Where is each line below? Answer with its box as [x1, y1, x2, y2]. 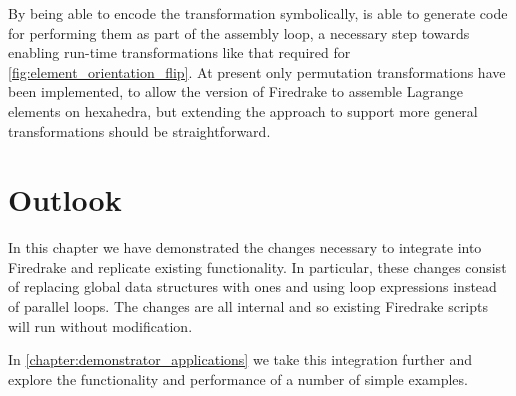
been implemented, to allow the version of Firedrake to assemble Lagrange [8, 81, 463, 102]
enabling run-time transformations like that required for [8, 42, 351, 63]
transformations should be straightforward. [8, 120, 271, 141]
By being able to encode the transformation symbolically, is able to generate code [8, 3, 508, 23]
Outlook [8, 179, 122, 220]
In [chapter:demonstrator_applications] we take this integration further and [8, 349, 473, 370]
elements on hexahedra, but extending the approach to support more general [8, 100, 478, 121]
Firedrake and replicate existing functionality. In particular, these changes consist [8, 256, 507, 277]
